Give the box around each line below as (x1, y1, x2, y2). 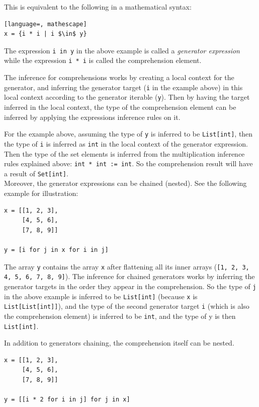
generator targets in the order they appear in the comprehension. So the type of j (4, 281, 256, 291)
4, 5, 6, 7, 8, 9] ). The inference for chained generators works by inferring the (4, 271, 255, 282)
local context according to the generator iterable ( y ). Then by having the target (4, 92, 250, 102)
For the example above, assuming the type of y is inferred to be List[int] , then (4, 128, 253, 139)
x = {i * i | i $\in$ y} (4, 30, 87, 38)
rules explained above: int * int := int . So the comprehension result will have (4, 158, 253, 169)
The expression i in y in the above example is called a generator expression (4, 45, 240, 55)
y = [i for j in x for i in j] (4, 246, 109, 253)
